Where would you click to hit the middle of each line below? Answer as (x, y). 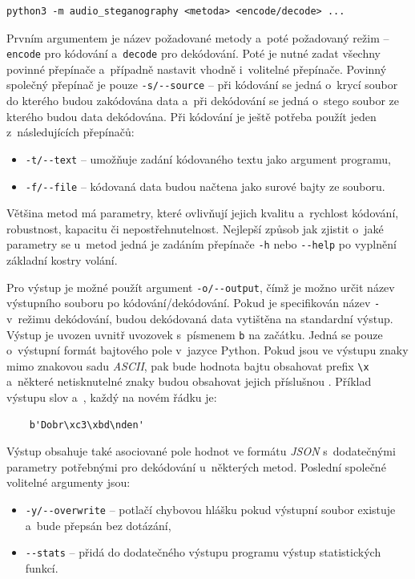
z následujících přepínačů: (71, 132)
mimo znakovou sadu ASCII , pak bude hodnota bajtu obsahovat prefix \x (188, 365)
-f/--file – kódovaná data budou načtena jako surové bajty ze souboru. (205, 186)
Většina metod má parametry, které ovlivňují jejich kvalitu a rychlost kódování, (203, 213)
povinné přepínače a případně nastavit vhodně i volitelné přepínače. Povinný (197, 69)
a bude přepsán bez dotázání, (98, 525)
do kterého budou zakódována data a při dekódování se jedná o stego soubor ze (203, 101)
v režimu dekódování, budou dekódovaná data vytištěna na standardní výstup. (200, 318)
